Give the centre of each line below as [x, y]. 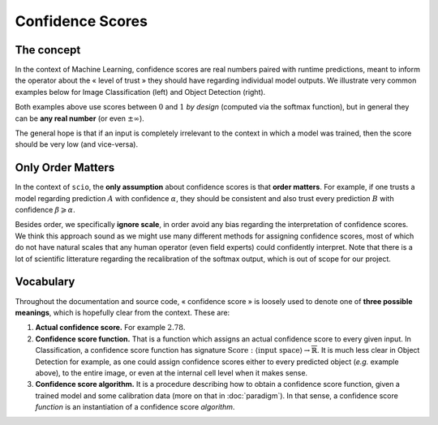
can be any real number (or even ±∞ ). [80, 118]
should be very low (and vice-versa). [76, 144]
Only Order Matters [65, 167]
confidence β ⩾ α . [45, 210]
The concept [48, 50]
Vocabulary [45, 282]
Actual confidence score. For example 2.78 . [110, 328]
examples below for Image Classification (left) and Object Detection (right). [140, 92]
